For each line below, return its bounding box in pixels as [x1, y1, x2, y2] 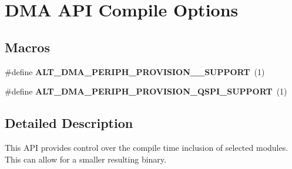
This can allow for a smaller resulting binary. [5, 153, 166, 165]
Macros [5, 38, 50, 56]
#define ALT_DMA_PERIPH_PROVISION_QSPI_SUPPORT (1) [5, 85, 287, 97]
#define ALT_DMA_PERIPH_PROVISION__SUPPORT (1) [5, 65, 265, 77]
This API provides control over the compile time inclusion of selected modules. [5, 141, 288, 153]
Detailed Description [5, 114, 133, 132]
